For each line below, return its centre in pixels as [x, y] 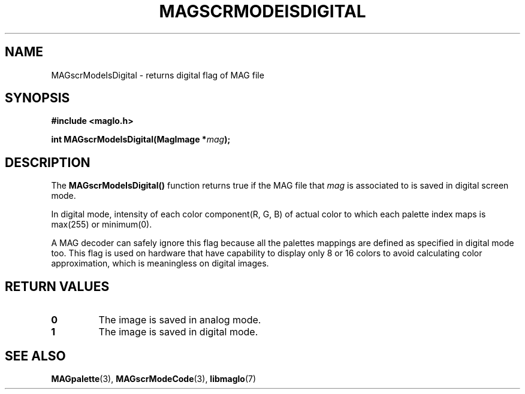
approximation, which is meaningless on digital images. [160, 263]
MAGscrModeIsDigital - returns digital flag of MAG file [158, 75]
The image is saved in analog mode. [180, 320]
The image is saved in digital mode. [178, 332]
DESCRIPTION [48, 162]
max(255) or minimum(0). [102, 225]
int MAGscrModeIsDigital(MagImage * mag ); [141, 140]
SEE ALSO [35, 356]
